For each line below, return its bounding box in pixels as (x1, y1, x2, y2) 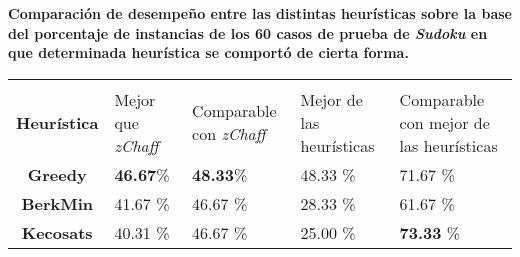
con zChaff (192, 122, 266, 146)
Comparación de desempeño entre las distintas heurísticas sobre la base (8, 3, 512, 23)
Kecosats (21, 220, 93, 244)
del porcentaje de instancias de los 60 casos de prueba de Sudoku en (8, 22, 488, 43)
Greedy (27, 162, 87, 186)
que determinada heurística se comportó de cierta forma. (8, 42, 409, 63)
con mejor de (399, 110, 490, 134)
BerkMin (21, 191, 93, 215)
